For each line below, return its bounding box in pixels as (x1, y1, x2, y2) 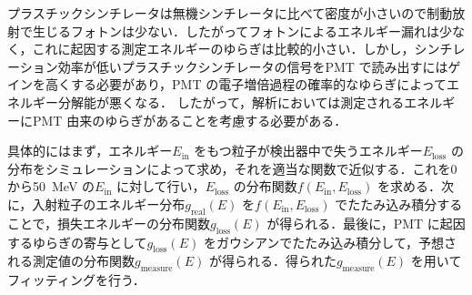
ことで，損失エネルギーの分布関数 (7, 213, 211, 232)
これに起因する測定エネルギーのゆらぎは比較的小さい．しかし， (32, 39, 415, 58)
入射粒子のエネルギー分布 (32, 194, 186, 213)
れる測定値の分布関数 (7, 251, 135, 270)
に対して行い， (116, 177, 206, 196)
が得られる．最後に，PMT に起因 (266, 213, 466, 232)
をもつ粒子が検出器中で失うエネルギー (194, 141, 423, 160)
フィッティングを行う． (7, 270, 146, 290)
